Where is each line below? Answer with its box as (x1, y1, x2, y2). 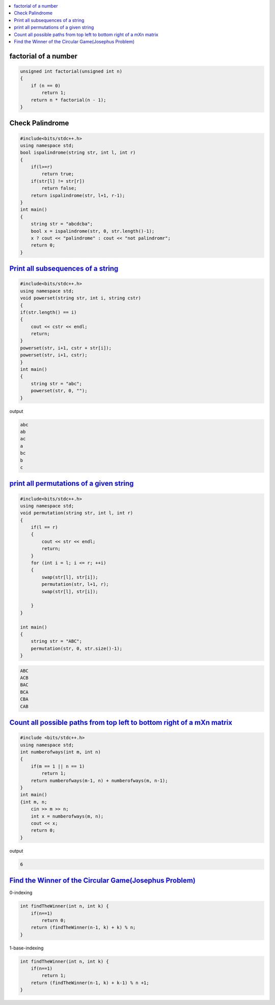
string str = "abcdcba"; (31, 221, 93, 227)
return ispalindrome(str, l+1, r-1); (31, 193, 125, 198)
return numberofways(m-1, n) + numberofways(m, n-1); (31, 777, 168, 783)
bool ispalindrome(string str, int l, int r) (20, 150, 136, 155)
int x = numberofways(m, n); (31, 813, 104, 819)
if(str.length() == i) (20, 309, 77, 315)
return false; (41, 185, 77, 191)
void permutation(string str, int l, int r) (20, 510, 133, 516)
